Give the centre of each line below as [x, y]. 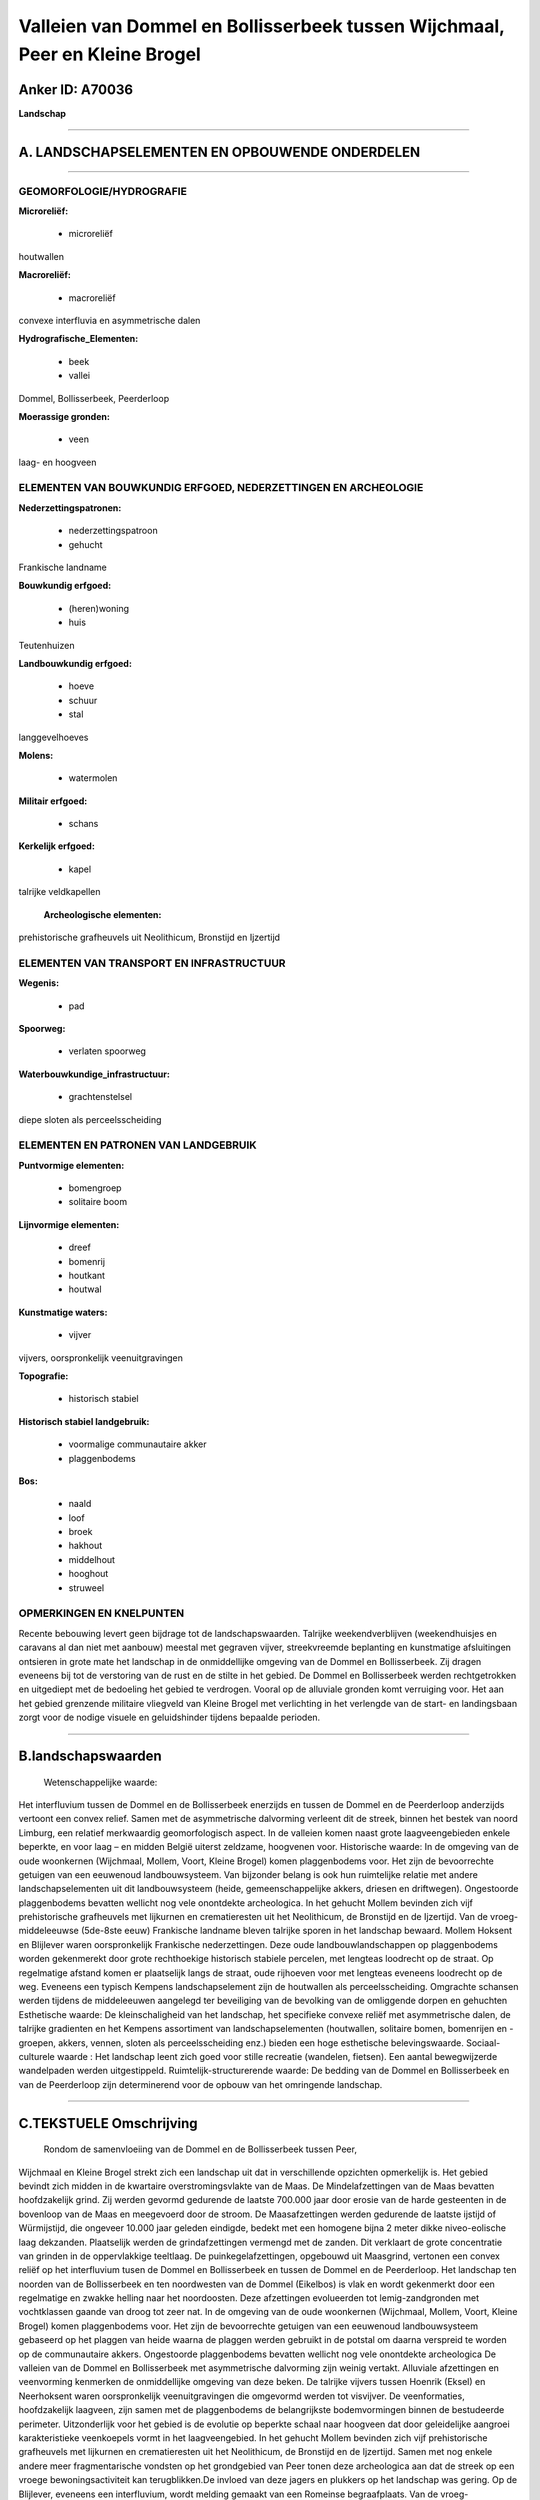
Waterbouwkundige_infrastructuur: [94, 1074]
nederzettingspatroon [113, 531]
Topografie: [43, 1376]
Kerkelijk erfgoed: [56, 846]
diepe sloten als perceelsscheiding [90, 1119]
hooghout [88, 1574]
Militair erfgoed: [53, 801]
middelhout [91, 1559]
